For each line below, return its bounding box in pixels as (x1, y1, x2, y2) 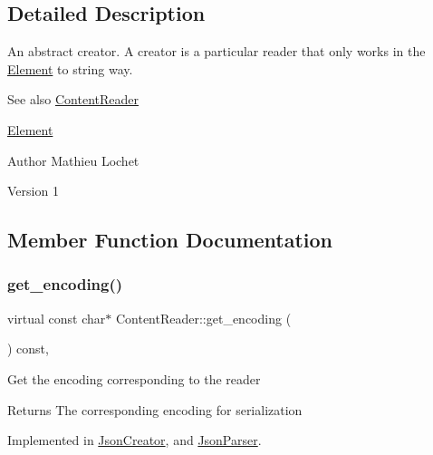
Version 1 (7, 181, 59, 200)
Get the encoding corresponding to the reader (7, 369, 261, 388)
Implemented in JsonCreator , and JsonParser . (7, 431, 262, 450)
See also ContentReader (7, 90, 139, 109)
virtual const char (7, 308, 106, 327)
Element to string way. (7, 59, 133, 78)
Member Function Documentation (7, 226, 333, 254)
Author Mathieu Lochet (7, 150, 140, 169)
